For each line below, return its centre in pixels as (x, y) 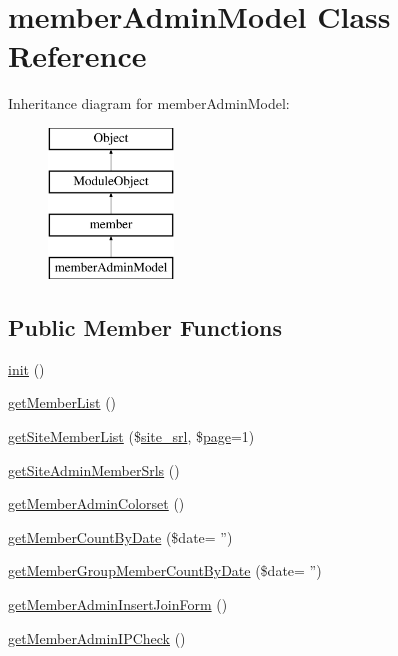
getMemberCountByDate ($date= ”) (120, 536)
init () (26, 368)
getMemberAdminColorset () (96, 503)
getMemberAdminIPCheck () (97, 637)
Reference (77, 55)
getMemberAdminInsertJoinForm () (118, 604)
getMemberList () (62, 402)
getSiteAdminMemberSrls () (94, 469)
